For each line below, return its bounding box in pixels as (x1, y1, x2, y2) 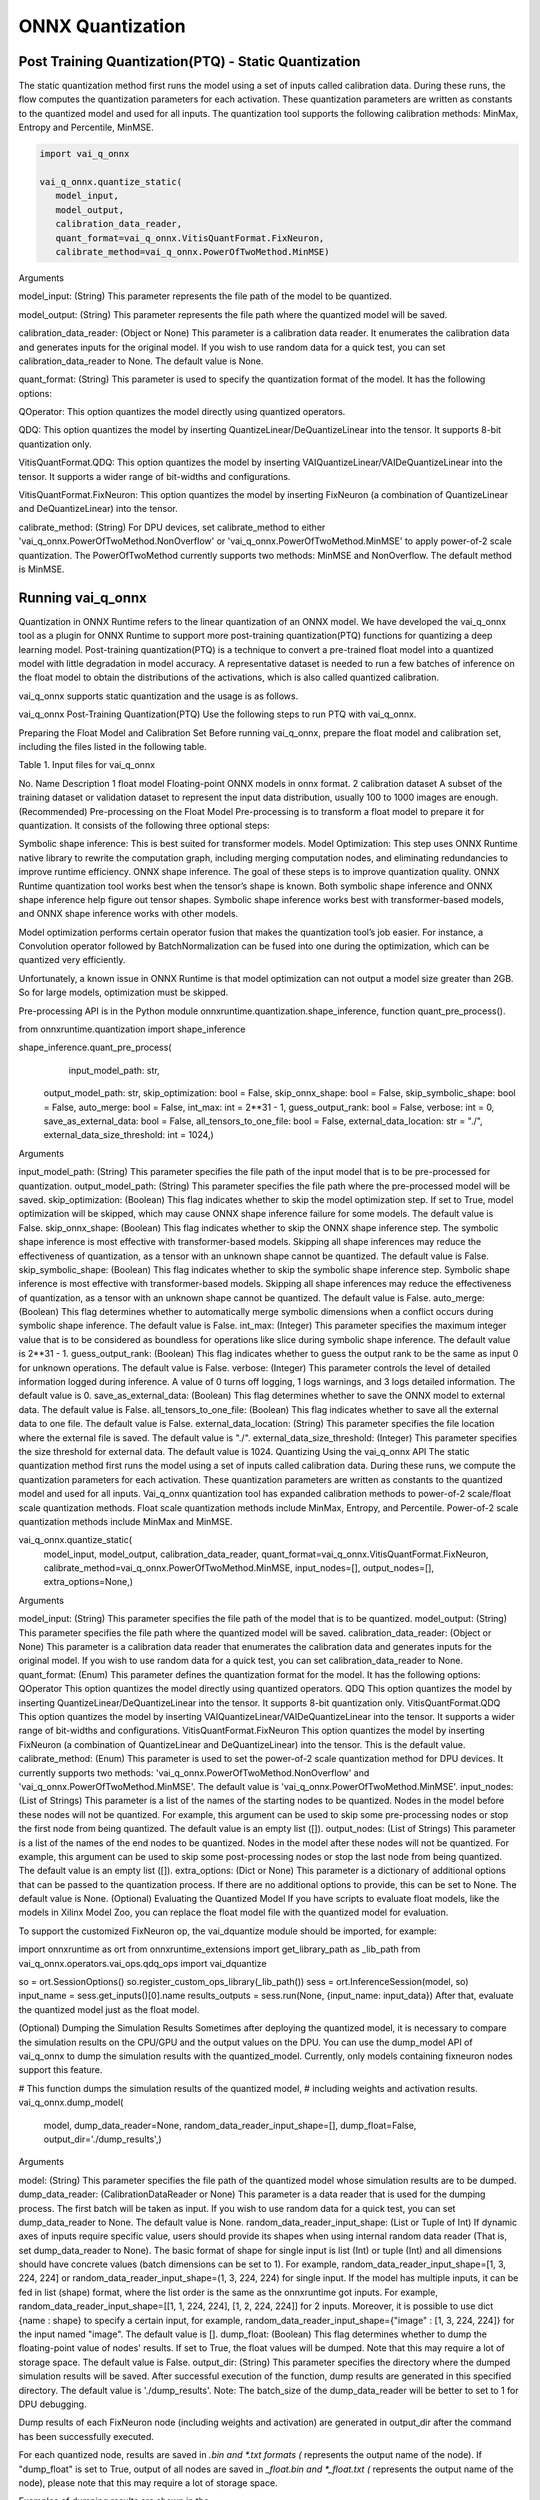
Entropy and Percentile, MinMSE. (18, 121, 154, 134)
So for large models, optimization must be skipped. (18, 986, 229, 999)
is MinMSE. (18, 563, 65, 575)
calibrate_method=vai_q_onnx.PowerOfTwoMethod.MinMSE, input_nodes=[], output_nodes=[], (43, 1562, 435, 1574)
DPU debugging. (18, 2398, 87, 2410)
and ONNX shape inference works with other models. (18, 908, 239, 920)
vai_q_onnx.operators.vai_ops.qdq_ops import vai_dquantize (18, 1957, 267, 1969)
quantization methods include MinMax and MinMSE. (18, 1515, 234, 1527)
